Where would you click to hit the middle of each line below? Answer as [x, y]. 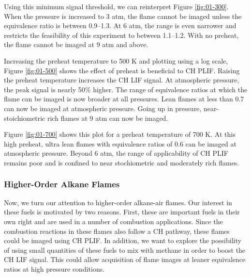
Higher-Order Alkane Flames [62, 184]
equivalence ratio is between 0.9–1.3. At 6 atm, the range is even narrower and [120, 25]
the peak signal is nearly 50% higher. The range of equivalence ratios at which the [126, 89]
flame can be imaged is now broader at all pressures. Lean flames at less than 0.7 [124, 99]
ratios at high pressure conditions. [54, 269]
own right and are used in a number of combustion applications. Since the [113, 221]
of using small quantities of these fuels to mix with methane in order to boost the [125, 250]
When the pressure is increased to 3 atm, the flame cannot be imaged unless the [123, 16]
